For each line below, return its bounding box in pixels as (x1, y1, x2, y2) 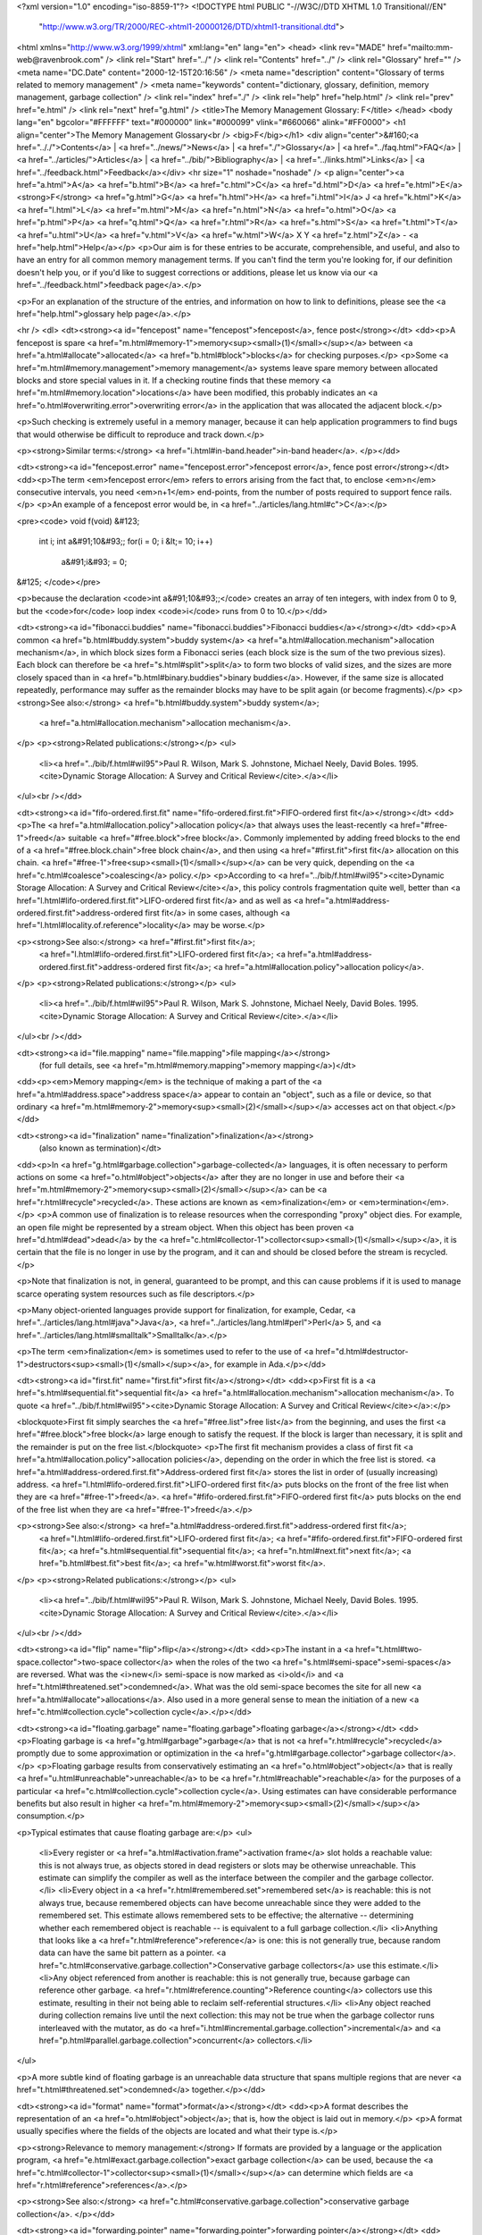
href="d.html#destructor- (315, 1346, 409, 1357)
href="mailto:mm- (386, 41, 454, 53)
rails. (434, 487, 453, 498)
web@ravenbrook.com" (16, 55, 104, 65)
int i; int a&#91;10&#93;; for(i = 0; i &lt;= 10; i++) (38, 536, 213, 547)
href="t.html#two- (355, 1644, 423, 1655)
